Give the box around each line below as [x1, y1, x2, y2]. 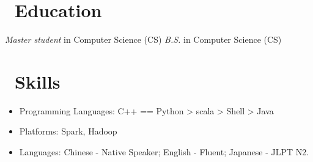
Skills [15, 68, 61, 94]
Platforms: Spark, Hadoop [19, 125, 117, 138]
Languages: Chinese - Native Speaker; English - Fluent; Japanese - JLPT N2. [19, 145, 309, 158]
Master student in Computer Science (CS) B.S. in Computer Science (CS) [5, 33, 282, 46]
